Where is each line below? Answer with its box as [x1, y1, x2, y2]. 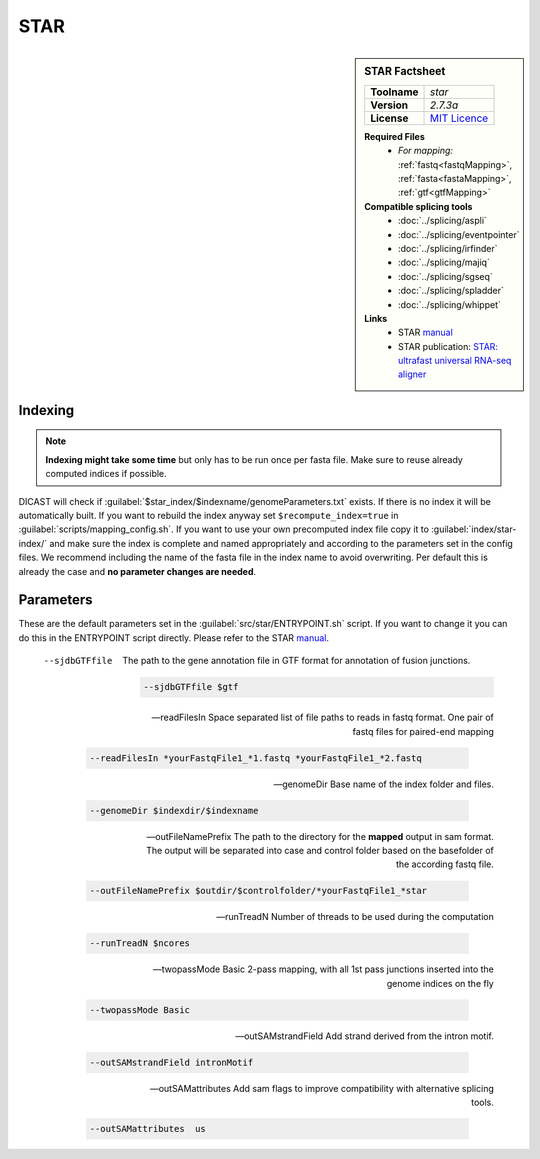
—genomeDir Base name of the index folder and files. [273, 778, 494, 790]
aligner [398, 368, 427, 380]
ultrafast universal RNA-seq [398, 355, 512, 367]
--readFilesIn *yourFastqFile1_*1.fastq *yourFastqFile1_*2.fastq [89, 752, 422, 764]
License [370, 111, 409, 125]
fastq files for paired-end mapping [352, 725, 494, 737]
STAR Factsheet [364, 64, 446, 78]
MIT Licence [429, 111, 489, 125]
